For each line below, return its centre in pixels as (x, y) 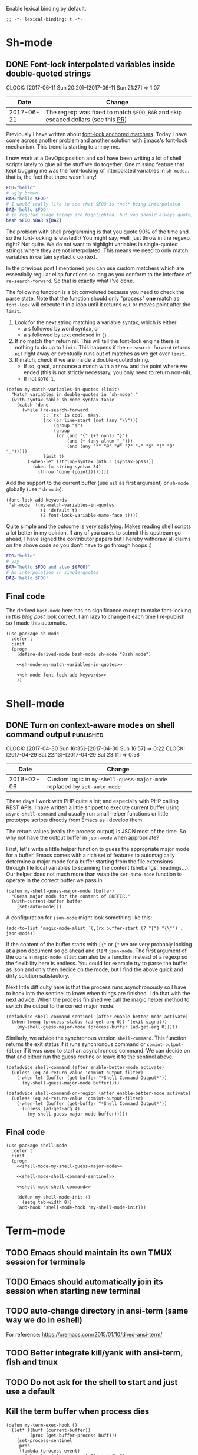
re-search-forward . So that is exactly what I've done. (70, 281)
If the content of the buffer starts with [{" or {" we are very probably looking (99, 945)
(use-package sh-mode (33, 634)
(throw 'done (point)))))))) (73, 472)
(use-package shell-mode (37, 1146)
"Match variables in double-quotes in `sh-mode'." (75, 395)
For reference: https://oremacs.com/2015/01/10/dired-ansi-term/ (84, 1334)
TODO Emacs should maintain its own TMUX (89, 1253)
